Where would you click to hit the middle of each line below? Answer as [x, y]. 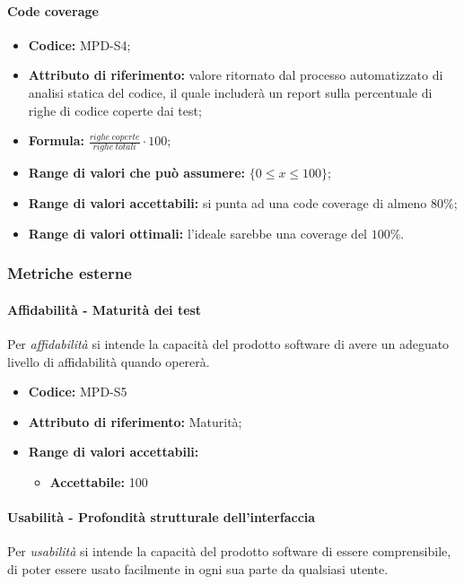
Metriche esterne [70, 273]
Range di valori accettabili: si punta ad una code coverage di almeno [228, 203]
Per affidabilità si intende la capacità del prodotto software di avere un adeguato [228, 343]
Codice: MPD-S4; [79, 44]
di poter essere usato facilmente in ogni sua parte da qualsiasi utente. [198, 568]
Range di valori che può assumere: [137, 173]
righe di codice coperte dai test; [115, 110]
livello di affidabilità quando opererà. [109, 361]
